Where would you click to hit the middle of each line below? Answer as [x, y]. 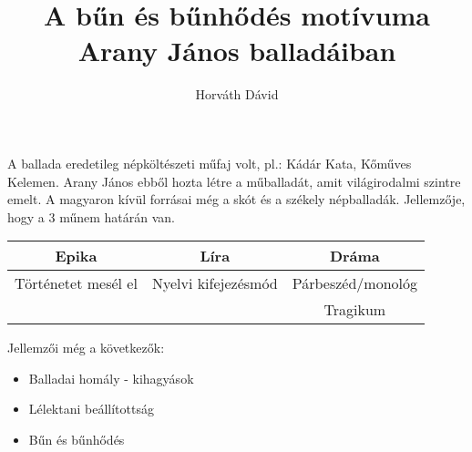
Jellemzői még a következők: [86, 348]
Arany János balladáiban [237, 51]
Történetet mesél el [76, 283]
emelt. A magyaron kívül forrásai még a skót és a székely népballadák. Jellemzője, [236, 199]
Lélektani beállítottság [91, 409]
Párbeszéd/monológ [354, 283]
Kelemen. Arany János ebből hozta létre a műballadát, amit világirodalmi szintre [234, 181]
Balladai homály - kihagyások [111, 378]
